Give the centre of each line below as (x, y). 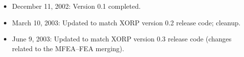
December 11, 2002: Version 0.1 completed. (76, 6)
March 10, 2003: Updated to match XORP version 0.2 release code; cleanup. (126, 22)
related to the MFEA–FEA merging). (68, 48)
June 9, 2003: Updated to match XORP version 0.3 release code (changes (122, 39)
